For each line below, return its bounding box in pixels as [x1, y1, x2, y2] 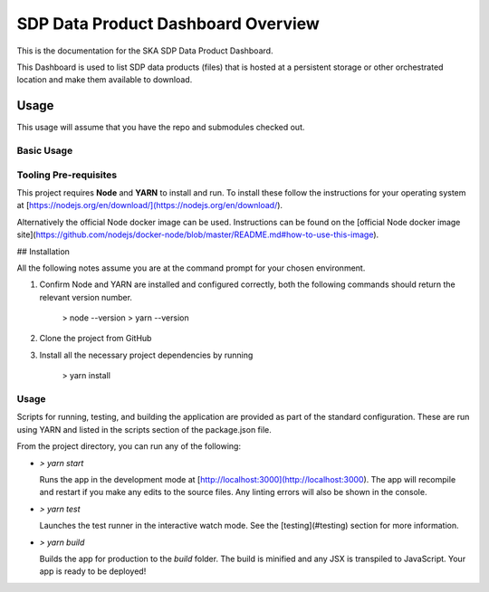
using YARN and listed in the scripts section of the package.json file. [16, 424, 272, 434]
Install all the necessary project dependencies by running [39, 349, 254, 360]
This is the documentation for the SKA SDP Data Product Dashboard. [16, 45, 273, 56]
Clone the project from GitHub [39, 333, 152, 344]
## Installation [16, 245, 70, 257]
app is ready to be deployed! [39, 566, 147, 577]
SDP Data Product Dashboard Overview [16, 14, 321, 33]
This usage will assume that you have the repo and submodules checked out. [16, 122, 305, 133]
